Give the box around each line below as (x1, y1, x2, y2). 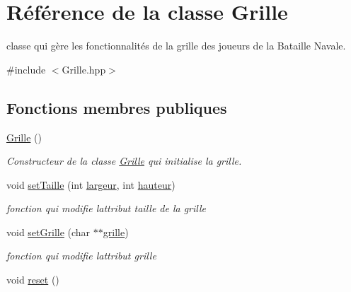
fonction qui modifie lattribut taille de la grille (6, 201, 207, 216)
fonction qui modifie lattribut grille (6, 248, 156, 263)
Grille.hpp (62, 62, 106, 76)
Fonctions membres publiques (6, 96, 227, 118)
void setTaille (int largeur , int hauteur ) (6, 177, 175, 192)
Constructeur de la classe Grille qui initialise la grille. (6, 153, 242, 168)
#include (6, 62, 46, 76)
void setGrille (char (6, 224, 91, 239)
